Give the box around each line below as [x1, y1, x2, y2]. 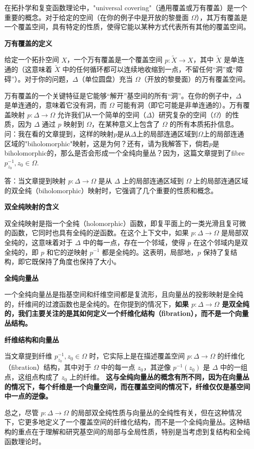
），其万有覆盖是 [196, 12, 248, 22]
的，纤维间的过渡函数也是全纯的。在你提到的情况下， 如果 [4, 298, 189, 309]
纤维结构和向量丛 [4, 334, 59, 344]
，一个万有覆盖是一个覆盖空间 [67, 54, 163, 65]
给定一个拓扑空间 [4, 54, 59, 65]
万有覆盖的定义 [4, 38, 52, 48]
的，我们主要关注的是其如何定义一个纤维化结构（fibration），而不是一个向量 [4, 308, 249, 318]
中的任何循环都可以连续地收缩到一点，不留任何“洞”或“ [62, 64, 236, 74]
